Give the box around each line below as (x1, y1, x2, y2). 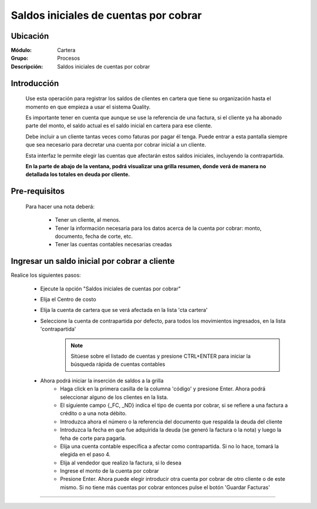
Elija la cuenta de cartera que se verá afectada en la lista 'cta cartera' (40, 307, 208, 314)
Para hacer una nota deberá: (25, 203, 95, 210)
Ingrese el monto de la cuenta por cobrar (60, 467, 160, 474)
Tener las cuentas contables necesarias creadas (55, 241, 173, 248)
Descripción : (11, 63, 43, 70)
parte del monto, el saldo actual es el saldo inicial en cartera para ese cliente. (25, 122, 213, 129)
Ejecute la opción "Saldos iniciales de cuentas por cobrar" (40, 285, 181, 292)
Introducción (11, 78, 59, 88)
